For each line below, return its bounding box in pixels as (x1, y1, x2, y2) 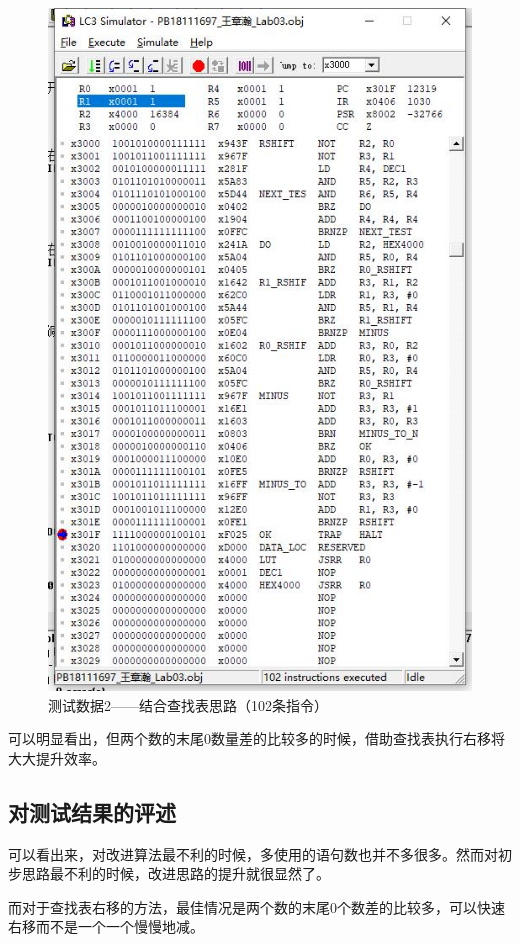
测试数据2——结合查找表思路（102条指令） (48, 694, 328, 715)
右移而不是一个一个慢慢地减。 (8, 916, 204, 937)
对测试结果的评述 (8, 796, 176, 827)
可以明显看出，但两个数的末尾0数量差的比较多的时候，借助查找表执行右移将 (8, 728, 505, 749)
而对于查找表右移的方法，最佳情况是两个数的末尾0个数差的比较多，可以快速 (8, 896, 505, 917)
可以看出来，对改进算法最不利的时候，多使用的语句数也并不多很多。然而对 (8, 843, 498, 864)
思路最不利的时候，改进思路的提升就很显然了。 (21, 863, 330, 884)
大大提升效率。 (8, 747, 106, 768)
